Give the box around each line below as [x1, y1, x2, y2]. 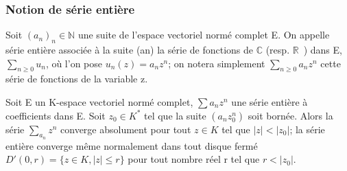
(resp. [265, 43, 290, 57]
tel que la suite [143, 108, 206, 122]
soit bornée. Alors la [248, 108, 333, 122]
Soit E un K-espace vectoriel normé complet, [5, 95, 193, 109]
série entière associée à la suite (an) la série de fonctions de [5, 43, 254, 57]
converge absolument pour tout [60, 122, 191, 136]
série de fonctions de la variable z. [5, 71, 148, 86]
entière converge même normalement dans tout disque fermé [5, 138, 258, 152]
